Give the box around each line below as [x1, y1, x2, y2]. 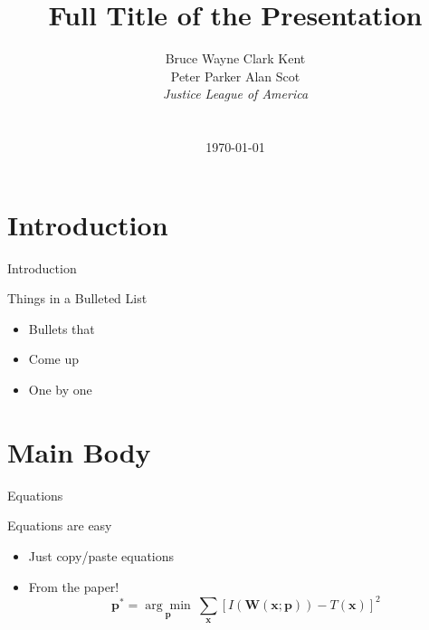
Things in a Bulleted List [7, 289, 148, 308]
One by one [28, 380, 92, 398]
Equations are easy [7, 516, 112, 535]
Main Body [7, 433, 151, 470]
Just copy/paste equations [28, 546, 175, 565]
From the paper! [28, 577, 119, 596]
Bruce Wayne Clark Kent [165, 49, 306, 68]
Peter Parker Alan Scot [170, 66, 300, 85]
